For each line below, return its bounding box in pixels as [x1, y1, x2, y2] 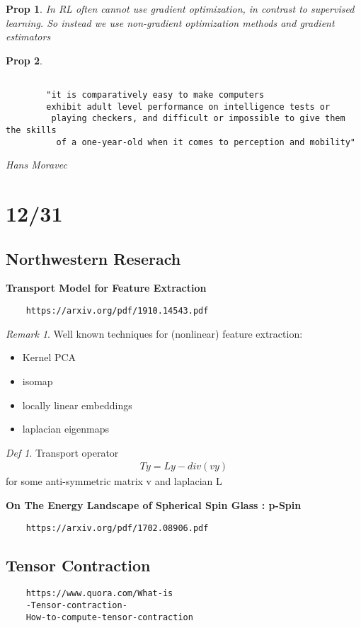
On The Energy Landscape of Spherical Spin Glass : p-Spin [6, 497, 302, 512]
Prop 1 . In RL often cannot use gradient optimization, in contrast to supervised [6, 1, 355, 16]
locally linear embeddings [22, 397, 132, 412]
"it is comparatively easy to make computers [46, 90, 265, 101]
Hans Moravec [6, 157, 67, 172]
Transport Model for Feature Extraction [6, 280, 207, 295]
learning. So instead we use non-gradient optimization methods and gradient [6, 15, 335, 30]
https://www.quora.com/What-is [25, 588, 173, 599]
